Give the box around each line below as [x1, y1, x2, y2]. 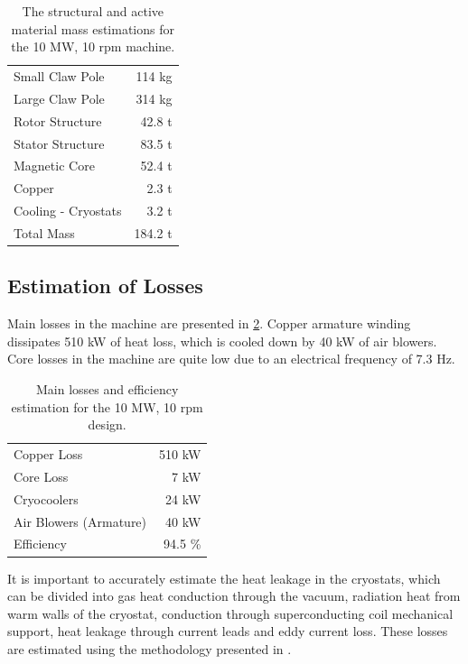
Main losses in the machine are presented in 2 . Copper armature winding [7, 314, 411, 333]
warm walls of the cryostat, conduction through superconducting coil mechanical [7, 604, 454, 622]
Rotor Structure [14, 111, 102, 130]
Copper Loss [14, 445, 83, 464]
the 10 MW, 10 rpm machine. [11, 37, 175, 56]
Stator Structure [14, 134, 105, 152]
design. [88, 415, 126, 434]
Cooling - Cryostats [14, 201, 122, 220]
